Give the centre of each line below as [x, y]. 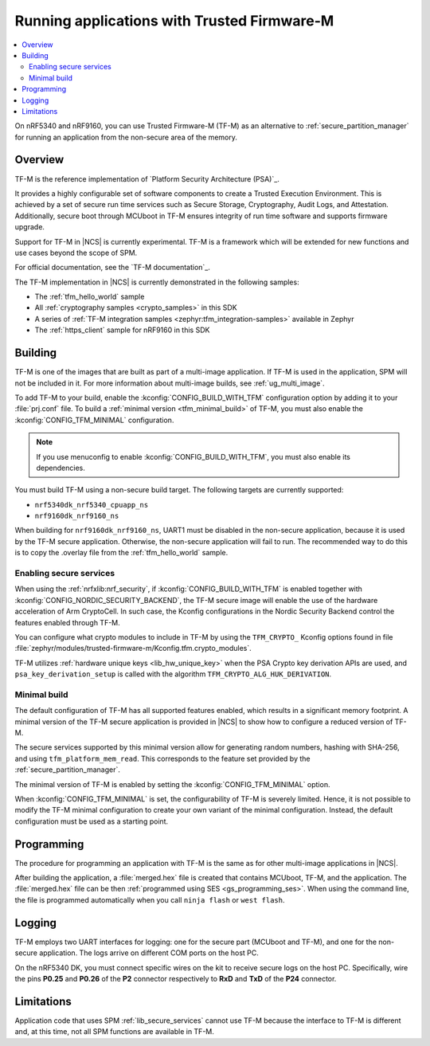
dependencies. [61, 468]
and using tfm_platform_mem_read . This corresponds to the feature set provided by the [162, 758]
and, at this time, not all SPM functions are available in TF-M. [115, 1032]
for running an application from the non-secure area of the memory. [126, 137]
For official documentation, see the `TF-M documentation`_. [113, 268]
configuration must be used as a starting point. [92, 821]
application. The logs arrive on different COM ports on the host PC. [149, 953]
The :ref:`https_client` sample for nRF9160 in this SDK [122, 330]
